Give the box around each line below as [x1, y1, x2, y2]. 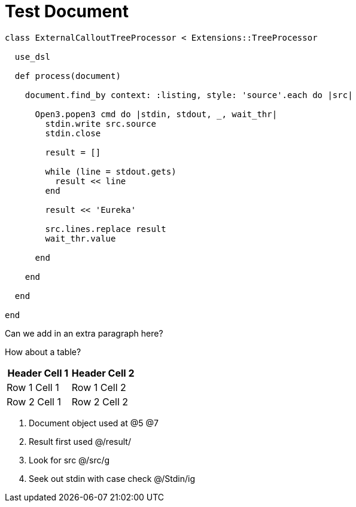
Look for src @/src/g [29, 454, 110, 465]
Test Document [5, 1, 129, 22]
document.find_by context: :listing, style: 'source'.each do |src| [25, 90, 353, 100]
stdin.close [45, 128, 101, 138]
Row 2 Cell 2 [71, 395, 129, 408]
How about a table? [5, 346, 81, 357]
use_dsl [14, 51, 50, 62]
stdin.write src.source [45, 118, 156, 129]
